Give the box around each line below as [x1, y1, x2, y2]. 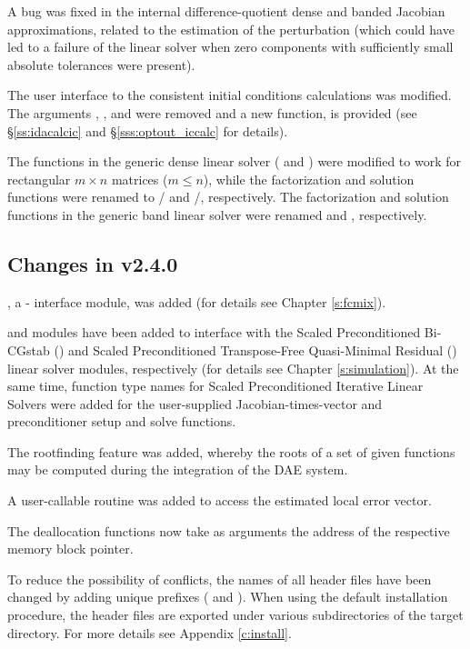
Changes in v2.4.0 [7, 249, 178, 277]
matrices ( [111, 169, 168, 188]
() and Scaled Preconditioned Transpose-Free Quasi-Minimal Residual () [54, 340, 457, 359]
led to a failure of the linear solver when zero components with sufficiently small [7, 37, 454, 56]
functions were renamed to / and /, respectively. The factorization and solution [7, 187, 449, 206]
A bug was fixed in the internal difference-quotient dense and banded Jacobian [7, 2, 445, 20]
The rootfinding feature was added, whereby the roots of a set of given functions [7, 442, 455, 461]
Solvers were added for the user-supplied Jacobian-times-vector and [7, 394, 383, 413]
